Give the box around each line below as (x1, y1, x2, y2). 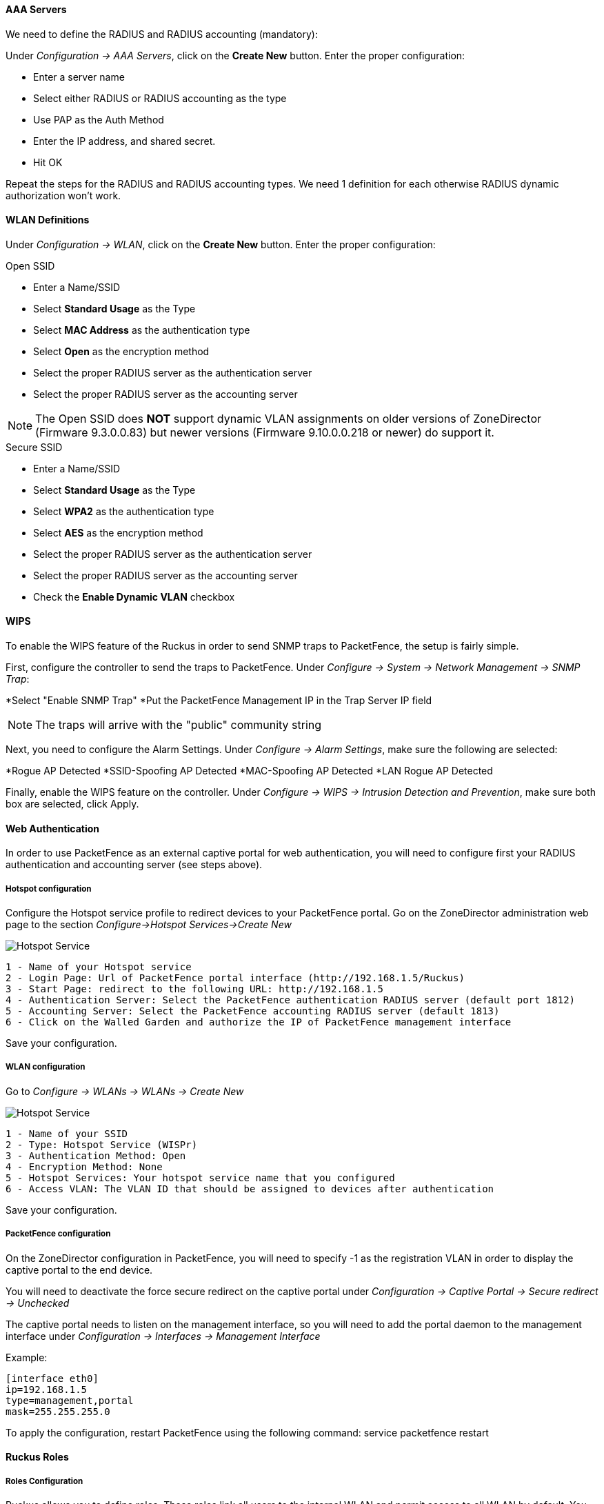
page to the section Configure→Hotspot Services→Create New (6, 919, 292, 931)
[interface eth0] (6, 1372, 99, 1384)
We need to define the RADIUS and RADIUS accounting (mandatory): (6, 28, 318, 40)
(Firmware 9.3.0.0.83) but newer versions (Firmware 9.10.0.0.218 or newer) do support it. (35, 425, 494, 439)
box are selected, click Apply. (6, 798, 139, 810)
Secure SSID (6, 441, 63, 453)
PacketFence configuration (6, 1229, 111, 1239)
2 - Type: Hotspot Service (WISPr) (6, 1139, 198, 1150)
